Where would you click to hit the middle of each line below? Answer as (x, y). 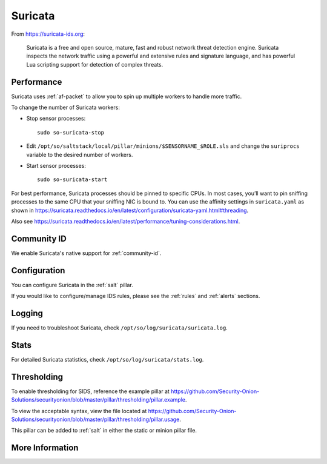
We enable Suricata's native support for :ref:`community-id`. (86, 253)
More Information (45, 448)
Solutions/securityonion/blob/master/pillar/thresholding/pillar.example (98, 400)
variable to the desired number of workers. (80, 154)
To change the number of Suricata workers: (66, 108)
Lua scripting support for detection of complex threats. (95, 64)
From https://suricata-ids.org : (48, 34)
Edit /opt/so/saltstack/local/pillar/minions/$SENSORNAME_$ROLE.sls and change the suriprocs (163, 146)
